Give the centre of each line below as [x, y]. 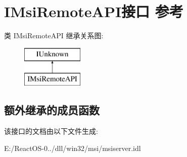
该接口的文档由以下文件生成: [51, 131]
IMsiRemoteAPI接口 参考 [94, 11]
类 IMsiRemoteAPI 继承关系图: [54, 35]
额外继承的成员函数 [52, 110]
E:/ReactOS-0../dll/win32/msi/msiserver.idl [73, 148]
